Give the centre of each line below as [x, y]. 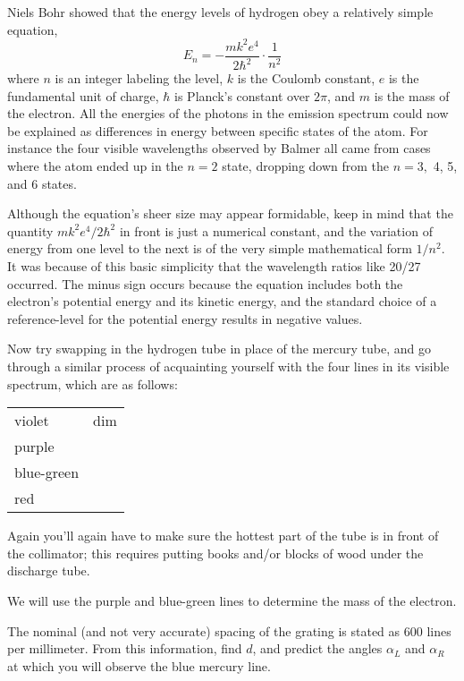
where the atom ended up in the [95, 166]
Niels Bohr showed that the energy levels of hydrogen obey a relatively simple [220, 12]
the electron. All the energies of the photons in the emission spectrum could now [228, 113]
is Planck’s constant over [242, 95]
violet [32, 421]
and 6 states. [42, 183]
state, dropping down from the [306, 166]
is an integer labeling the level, [139, 78]
